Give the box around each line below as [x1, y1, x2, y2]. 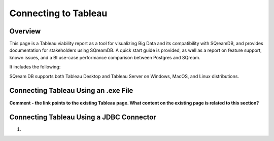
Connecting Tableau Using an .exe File [9, 86, 133, 95]
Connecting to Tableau [9, 8, 108, 19]
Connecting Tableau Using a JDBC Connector [9, 113, 157, 122]
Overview [9, 27, 41, 36]
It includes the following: [9, 64, 61, 70]
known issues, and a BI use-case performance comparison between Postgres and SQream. [9, 54, 200, 60]
